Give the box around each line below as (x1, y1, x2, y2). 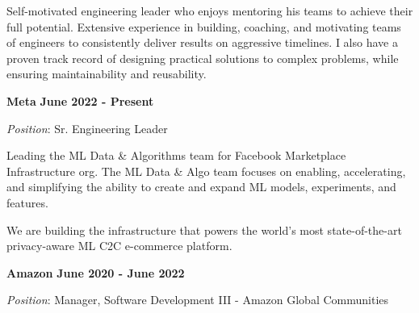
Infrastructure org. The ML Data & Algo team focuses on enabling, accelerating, (6, 162, 406, 179)
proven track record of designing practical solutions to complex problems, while (6, 49, 399, 66)
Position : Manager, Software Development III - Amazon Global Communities (6, 291, 389, 308)
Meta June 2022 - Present (6, 92, 154, 109)
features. (6, 194, 48, 211)
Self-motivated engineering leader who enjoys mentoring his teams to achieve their (6, 2, 413, 19)
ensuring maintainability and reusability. (6, 65, 207, 82)
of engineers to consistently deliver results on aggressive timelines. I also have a (6, 34, 398, 51)
